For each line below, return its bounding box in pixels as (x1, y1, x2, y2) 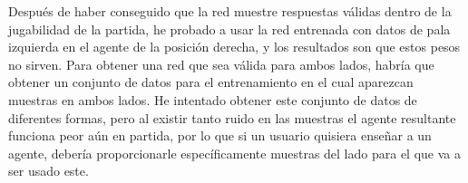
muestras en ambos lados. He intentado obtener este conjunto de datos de (8, 90, 417, 109)
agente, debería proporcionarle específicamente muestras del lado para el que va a (8, 143, 461, 162)
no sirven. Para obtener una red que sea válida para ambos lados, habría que (8, 54, 434, 73)
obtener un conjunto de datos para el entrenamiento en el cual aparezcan (8, 72, 414, 91)
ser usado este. (8, 161, 89, 180)
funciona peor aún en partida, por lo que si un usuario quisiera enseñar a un (8, 126, 432, 145)
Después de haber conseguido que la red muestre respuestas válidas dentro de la (8, 2, 452, 20)
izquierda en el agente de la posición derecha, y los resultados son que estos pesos (8, 37, 461, 56)
